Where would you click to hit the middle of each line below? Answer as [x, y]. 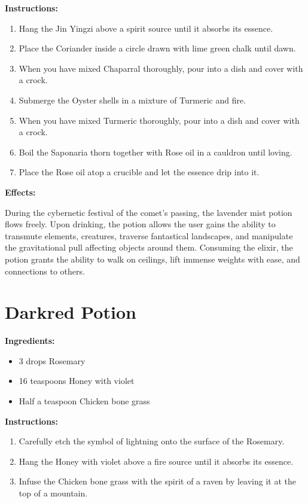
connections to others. [45, 271]
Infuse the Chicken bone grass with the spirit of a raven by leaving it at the [157, 481]
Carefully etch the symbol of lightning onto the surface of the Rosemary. [152, 441]
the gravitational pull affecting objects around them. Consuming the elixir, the [149, 247]
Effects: [20, 192]
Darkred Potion [71, 312]
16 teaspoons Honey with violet [77, 381]
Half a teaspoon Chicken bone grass [84, 401]
